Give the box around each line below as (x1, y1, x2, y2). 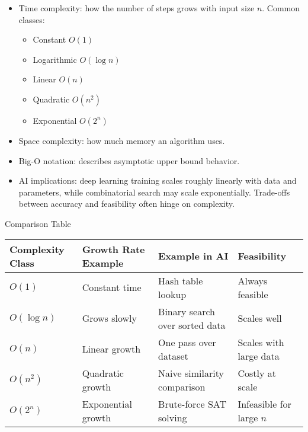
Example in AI (158, 249, 229, 263)
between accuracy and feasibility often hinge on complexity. (18, 197, 235, 210)
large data (238, 348, 280, 363)
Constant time (82, 280, 142, 295)
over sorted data (158, 318, 226, 332)
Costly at (238, 366, 276, 380)
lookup (158, 287, 187, 301)
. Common (262, 2, 300, 14)
